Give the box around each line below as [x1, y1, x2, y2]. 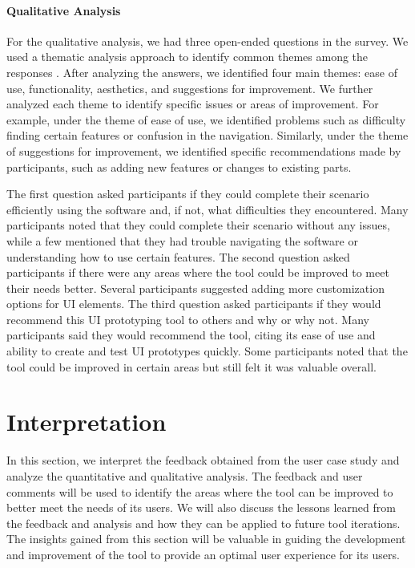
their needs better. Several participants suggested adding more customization [6, 279, 385, 296]
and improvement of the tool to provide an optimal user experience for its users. [6, 546, 400, 562]
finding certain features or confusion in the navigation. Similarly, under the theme [6, 127, 409, 144]
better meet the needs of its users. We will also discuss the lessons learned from [6, 499, 396, 516]
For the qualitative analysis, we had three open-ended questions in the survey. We [6, 32, 409, 49]
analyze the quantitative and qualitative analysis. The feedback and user [6, 467, 363, 484]
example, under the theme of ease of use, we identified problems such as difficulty [6, 111, 406, 128]
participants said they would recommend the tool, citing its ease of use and [6, 327, 376, 343]
